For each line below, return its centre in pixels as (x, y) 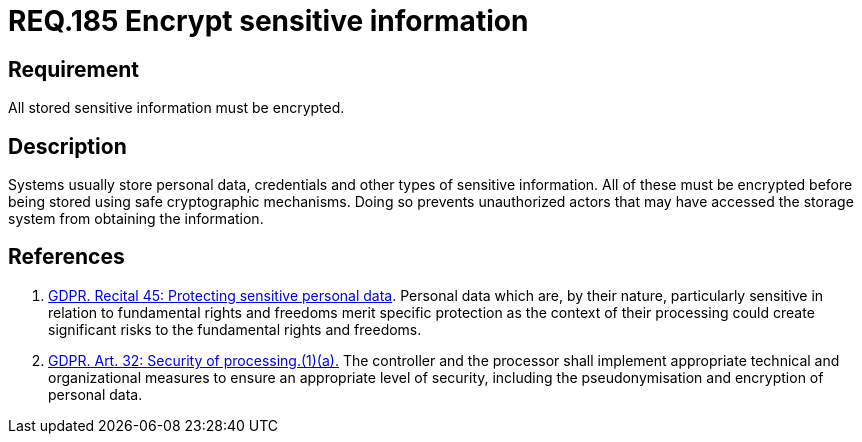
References (66, 257)
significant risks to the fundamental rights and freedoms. (235, 329)
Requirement (74, 69)
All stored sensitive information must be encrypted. (176, 108)
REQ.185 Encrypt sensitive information (268, 21)
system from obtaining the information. (136, 219)
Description (67, 146)
